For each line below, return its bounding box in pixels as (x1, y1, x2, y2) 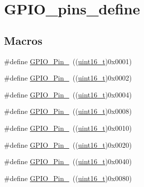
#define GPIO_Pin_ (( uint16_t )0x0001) (4, 56, 132, 66)
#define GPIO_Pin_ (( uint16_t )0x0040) (4, 156, 132, 167)
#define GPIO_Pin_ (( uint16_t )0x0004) (4, 89, 132, 99)
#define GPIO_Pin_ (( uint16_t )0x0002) (4, 73, 132, 83)
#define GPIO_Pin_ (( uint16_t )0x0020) (4, 139, 132, 150)
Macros (4, 32, 42, 48)
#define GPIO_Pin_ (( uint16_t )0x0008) (4, 106, 132, 116)
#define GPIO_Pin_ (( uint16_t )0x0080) (4, 173, 132, 183)
